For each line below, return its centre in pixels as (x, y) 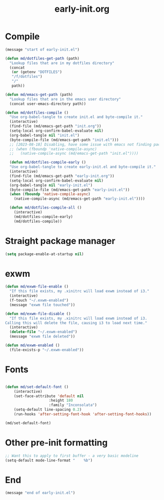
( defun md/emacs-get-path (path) (39, 95)
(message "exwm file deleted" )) (42, 336)
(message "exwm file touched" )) (42, 305)
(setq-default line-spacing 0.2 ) (48, 410)
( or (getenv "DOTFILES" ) (37, 72)
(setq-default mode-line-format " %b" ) (49, 460)
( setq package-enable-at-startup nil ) (44, 254)
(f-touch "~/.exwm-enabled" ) (39, 300)
